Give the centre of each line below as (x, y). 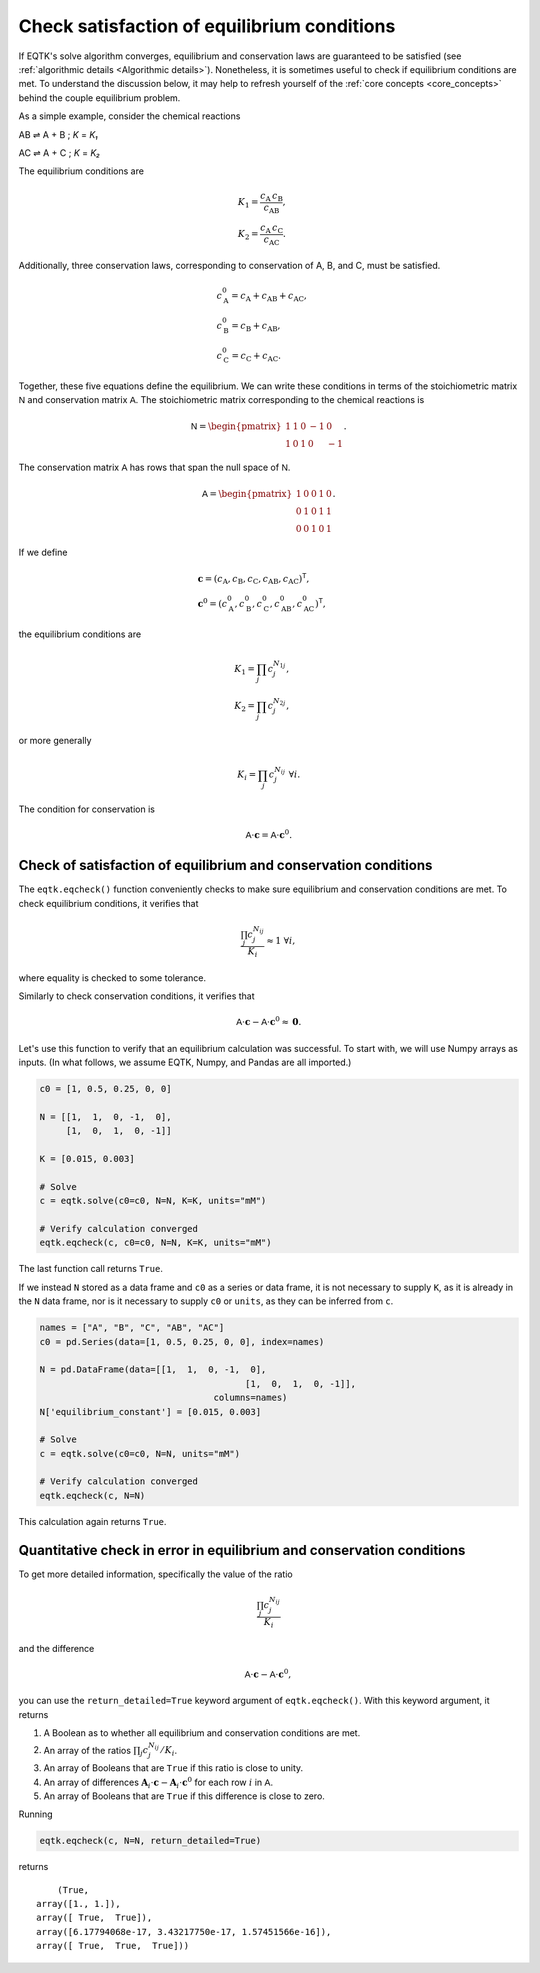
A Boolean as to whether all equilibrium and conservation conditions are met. (202, 1733)
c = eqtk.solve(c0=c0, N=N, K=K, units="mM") (153, 1201)
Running (36, 1814)
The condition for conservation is (86, 809)
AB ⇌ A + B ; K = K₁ (58, 134)
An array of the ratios (87, 1750)
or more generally (55, 741)
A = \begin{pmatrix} (247, 493)
